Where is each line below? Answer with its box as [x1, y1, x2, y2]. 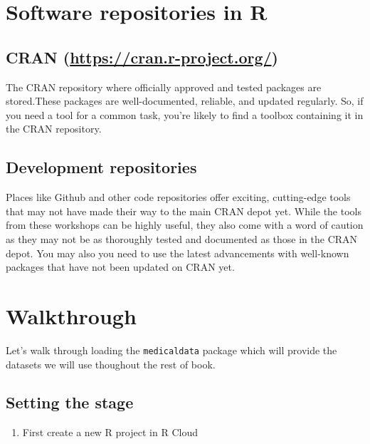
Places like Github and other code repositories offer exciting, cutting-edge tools [6, 190, 351, 205]
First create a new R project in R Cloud [22, 425, 198, 440]
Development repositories [6, 156, 197, 178]
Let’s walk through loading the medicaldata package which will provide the [6, 342, 337, 357]
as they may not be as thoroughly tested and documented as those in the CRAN [6, 231, 358, 246]
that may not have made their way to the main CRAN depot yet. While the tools [6, 203, 361, 218]
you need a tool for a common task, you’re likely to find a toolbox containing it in [6, 107, 364, 122]
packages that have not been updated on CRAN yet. [6, 259, 235, 274]
